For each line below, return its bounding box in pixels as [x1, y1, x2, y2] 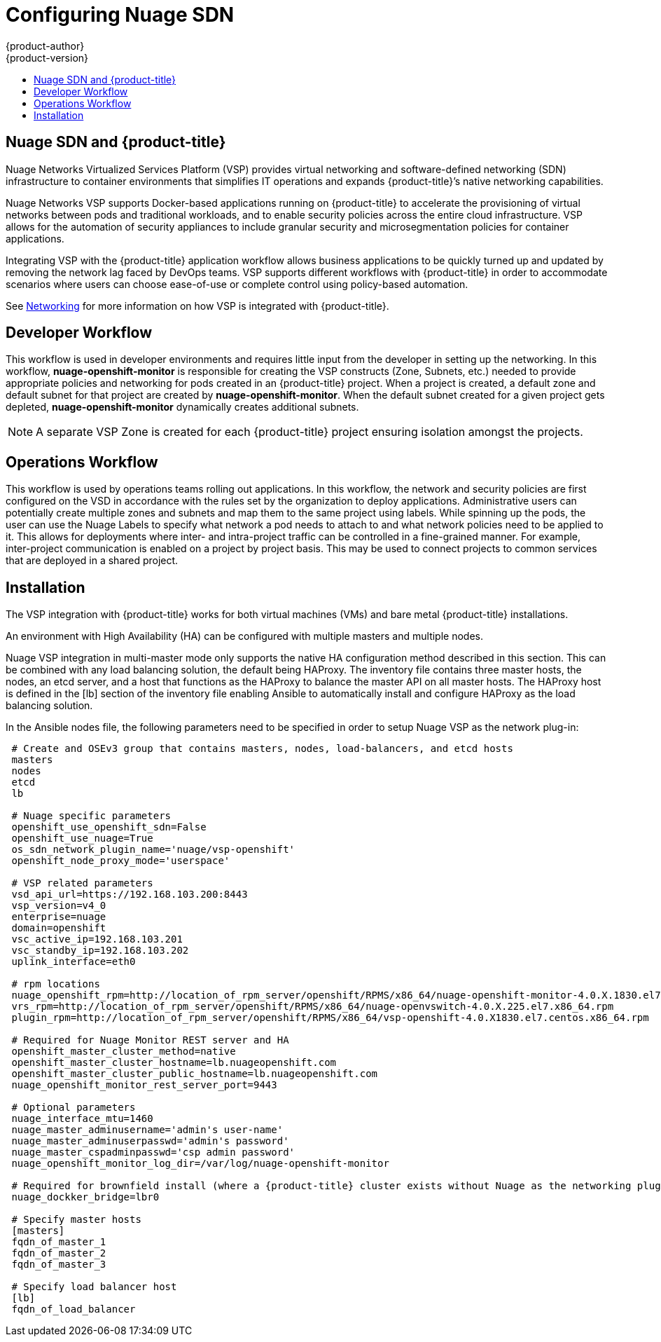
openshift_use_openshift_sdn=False [11, 821, 207, 833]
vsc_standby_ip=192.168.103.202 [11, 945, 189, 957]
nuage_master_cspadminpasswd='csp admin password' [11, 1146, 295, 1158]
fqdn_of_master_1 [11, 1236, 106, 1248]
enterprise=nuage [11, 911, 106, 923]
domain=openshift [11, 922, 106, 934]
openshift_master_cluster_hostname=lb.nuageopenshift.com [11, 1057, 337, 1069]
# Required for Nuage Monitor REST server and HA [11, 1034, 289, 1046]
